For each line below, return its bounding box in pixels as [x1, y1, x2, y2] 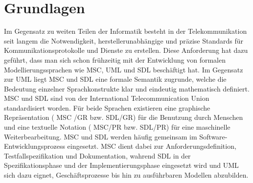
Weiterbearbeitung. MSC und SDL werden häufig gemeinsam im [4, 131, 197, 141]
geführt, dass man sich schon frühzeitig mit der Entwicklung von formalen [4, 54, 226, 65]
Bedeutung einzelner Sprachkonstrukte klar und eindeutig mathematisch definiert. [4, 83, 250, 93]
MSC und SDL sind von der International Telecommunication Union [4, 93, 209, 103]
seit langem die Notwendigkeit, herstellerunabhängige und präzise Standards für [4, 35, 243, 46]
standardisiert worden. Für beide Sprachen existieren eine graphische [4, 102, 210, 113]
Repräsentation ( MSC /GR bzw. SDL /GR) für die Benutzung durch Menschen [4, 112, 243, 122]
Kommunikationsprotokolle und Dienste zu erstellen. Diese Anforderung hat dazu [4, 45, 248, 55]
